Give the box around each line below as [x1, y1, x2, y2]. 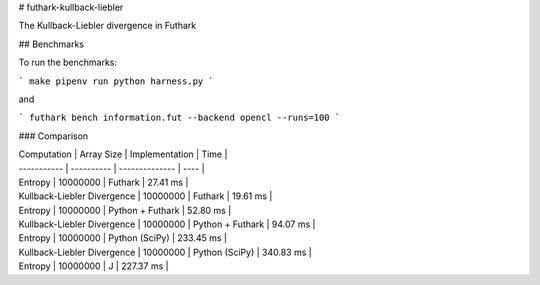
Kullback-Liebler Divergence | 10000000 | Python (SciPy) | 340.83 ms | [18, 246, 312, 258]
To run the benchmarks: [18, 56, 117, 69]
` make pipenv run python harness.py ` [18, 75, 214, 87]
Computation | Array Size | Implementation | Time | [18, 148, 228, 160]
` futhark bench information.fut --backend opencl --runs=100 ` [18, 112, 341, 124]
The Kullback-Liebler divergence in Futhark [18, 20, 197, 32]
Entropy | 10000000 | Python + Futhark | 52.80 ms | [18, 204, 232, 216]
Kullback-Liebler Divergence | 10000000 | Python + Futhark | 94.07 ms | [18, 218, 316, 230]
